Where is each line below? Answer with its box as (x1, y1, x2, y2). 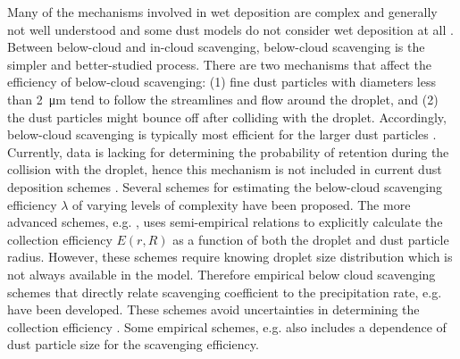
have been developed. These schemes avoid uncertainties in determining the (7, 300, 420, 319)
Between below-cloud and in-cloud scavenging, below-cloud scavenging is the (7, 38, 425, 56)
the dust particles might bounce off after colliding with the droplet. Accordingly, (7, 107, 447, 126)
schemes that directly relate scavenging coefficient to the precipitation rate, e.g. (7, 282, 442, 301)
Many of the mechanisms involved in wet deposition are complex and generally (7, 3, 438, 21)
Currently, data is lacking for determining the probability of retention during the (7, 142, 449, 161)
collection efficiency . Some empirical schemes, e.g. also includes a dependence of (7, 317, 447, 336)
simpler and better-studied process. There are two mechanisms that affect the (7, 54, 432, 73)
